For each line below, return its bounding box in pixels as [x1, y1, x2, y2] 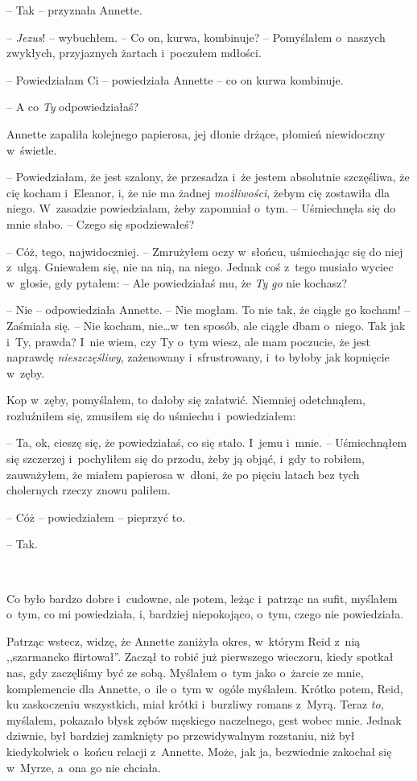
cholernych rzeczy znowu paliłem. [6, 481, 171, 498]
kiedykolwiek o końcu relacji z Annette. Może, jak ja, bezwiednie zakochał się [6, 742, 392, 759]
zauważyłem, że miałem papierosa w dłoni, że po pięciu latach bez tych [6, 465, 360, 482]
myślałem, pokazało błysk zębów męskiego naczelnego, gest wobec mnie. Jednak [6, 711, 402, 728]
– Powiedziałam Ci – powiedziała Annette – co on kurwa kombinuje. [6, 71, 344, 88]
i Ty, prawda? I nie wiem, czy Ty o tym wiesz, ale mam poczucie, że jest [6, 333, 370, 349]
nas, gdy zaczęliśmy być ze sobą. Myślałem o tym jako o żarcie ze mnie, [6, 664, 364, 680]
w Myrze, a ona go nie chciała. [6, 758, 161, 775]
